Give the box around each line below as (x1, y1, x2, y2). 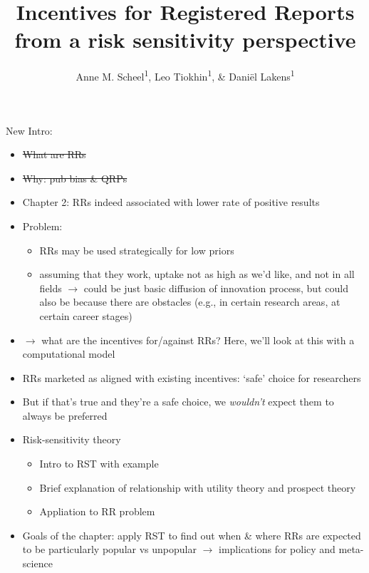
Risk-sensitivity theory (22, 432, 121, 447)
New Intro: (6, 123, 53, 138)
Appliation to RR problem (39, 504, 155, 519)
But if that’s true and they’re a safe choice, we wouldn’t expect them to (22, 394, 334, 409)
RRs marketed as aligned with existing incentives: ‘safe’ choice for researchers (22, 370, 361, 385)
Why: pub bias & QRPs (22, 170, 128, 185)
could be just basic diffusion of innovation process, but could (83, 280, 348, 295)
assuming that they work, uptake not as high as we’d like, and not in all (39, 267, 355, 282)
